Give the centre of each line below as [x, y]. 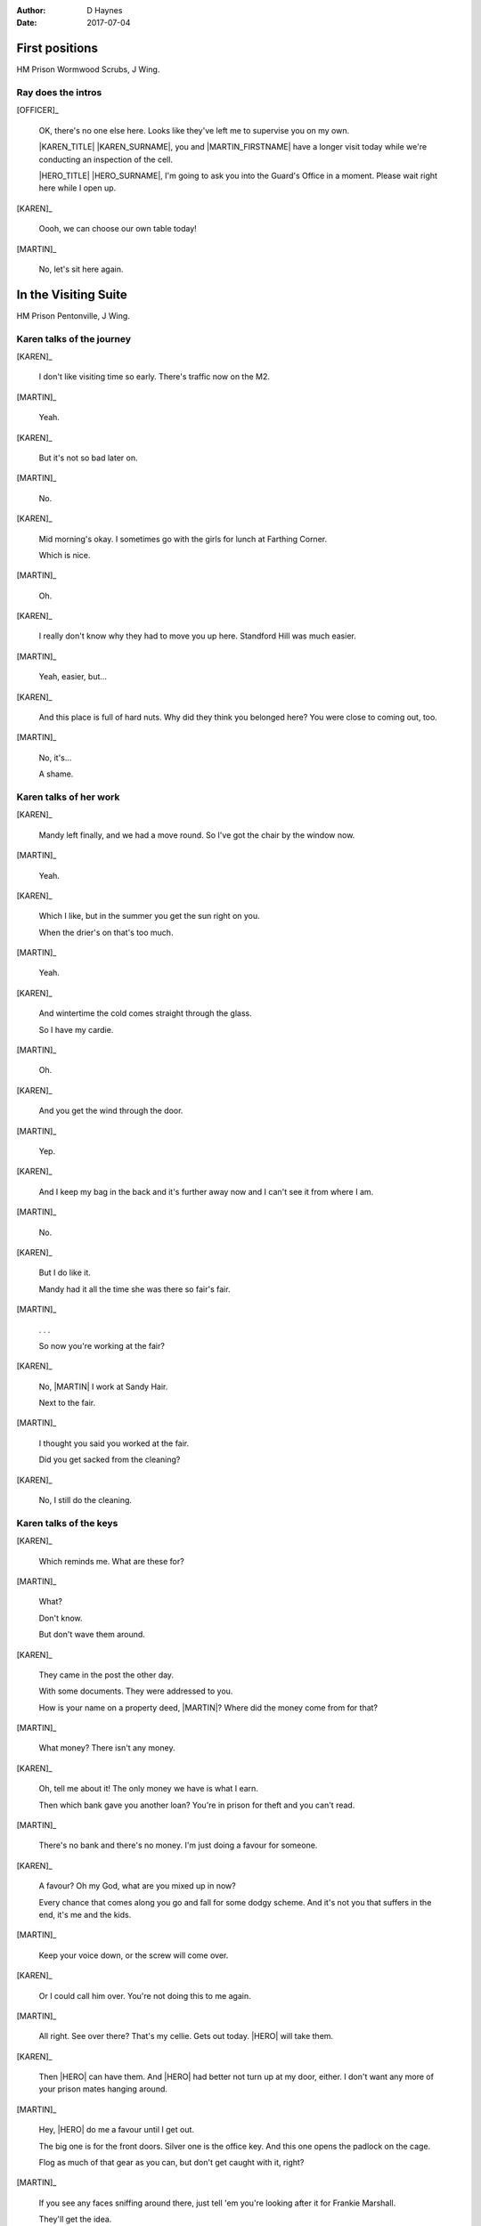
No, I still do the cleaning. [86, 1500]
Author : [31, 10]
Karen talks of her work [68, 797]
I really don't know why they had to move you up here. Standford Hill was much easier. [197, 636]
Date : [27, 23]
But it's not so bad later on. [88, 458]
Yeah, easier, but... [73, 677]
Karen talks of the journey [74, 338]
